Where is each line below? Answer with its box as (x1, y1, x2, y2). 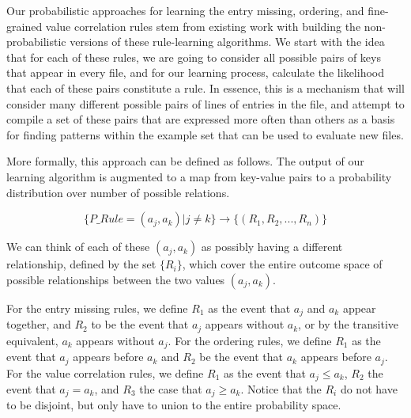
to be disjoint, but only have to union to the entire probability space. (6, 397, 341, 413)
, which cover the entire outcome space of (182, 256, 383, 272)
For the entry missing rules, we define (6, 299, 188, 316)
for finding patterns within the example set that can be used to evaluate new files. (6, 126, 404, 142)
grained (6, 17, 43, 34)
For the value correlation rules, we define (6, 364, 204, 381)
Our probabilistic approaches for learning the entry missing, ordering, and (6, 2, 364, 18)
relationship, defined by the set (6, 256, 156, 272)
